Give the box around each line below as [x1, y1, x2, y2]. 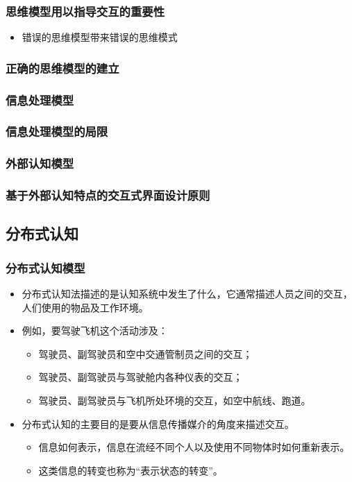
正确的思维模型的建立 [6, 59, 119, 76]
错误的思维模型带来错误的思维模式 [22, 30, 178, 44]
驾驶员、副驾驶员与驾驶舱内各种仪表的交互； [38, 370, 243, 384]
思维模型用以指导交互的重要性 [6, 2, 165, 19]
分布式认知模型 [6, 259, 85, 276]
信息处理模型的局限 [6, 123, 108, 140]
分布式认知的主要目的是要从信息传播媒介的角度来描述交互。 [22, 416, 294, 431]
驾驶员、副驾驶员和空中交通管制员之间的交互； [38, 346, 253, 361]
